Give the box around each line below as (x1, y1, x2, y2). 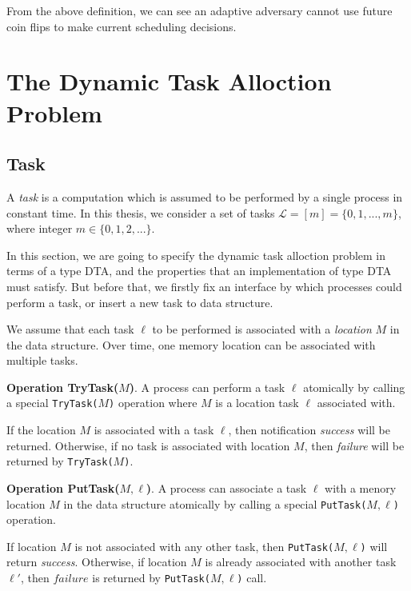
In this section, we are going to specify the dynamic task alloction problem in (6, 246, 386, 263)
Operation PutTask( (6, 479, 120, 496)
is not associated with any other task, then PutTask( (74, 537, 334, 554)
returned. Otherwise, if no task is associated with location (6, 437, 290, 453)
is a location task (215, 394, 299, 411)
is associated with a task (94, 421, 214, 438)
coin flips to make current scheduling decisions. (6, 18, 237, 34)
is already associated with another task (205, 553, 397, 570)
